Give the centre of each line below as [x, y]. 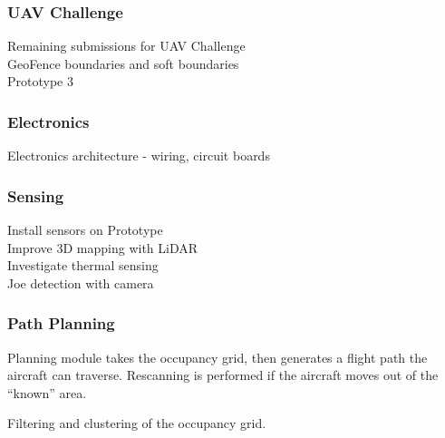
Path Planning [61, 323]
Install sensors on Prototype [85, 230]
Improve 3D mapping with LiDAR [103, 247]
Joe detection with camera [81, 282]
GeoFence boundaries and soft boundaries [123, 63]
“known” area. [47, 392]
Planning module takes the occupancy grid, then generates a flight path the [218, 357]
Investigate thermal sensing [83, 265]
